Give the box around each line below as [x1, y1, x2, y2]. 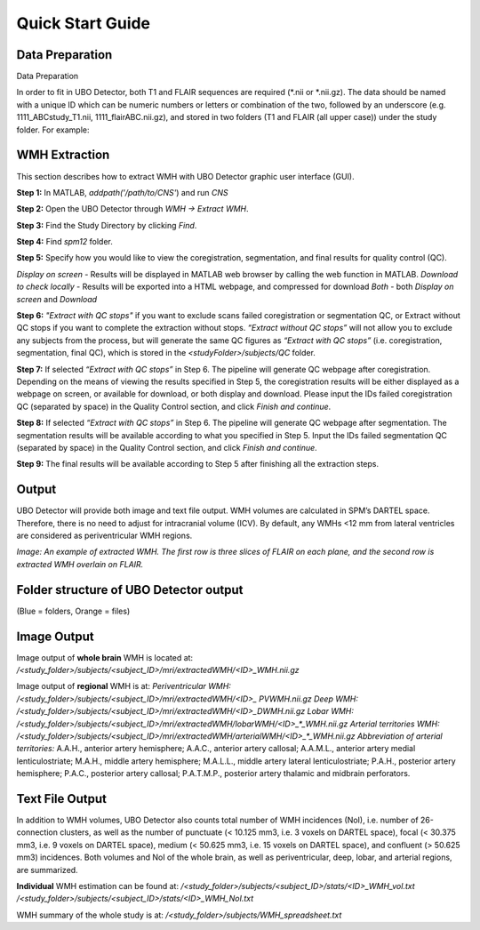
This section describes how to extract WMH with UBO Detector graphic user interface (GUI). [16, 171, 355, 181]
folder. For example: [16, 124, 90, 135]
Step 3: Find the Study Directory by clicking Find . [16, 220, 197, 230]
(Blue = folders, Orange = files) [16, 605, 131, 616]
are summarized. [16, 864, 79, 875]
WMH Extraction [16, 148, 110, 163]
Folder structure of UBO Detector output [16, 582, 244, 597]
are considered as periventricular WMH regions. [16, 530, 193, 541]
